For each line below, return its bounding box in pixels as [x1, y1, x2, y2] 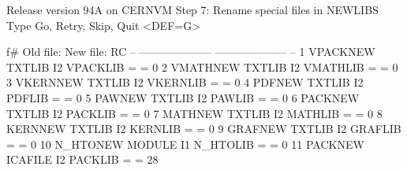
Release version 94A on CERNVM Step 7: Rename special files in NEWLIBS [6, 2, 379, 17]
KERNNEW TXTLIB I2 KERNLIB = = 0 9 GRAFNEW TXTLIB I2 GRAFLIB [6, 120, 401, 137]
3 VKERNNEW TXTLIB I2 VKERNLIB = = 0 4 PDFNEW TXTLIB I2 [6, 74, 364, 91]
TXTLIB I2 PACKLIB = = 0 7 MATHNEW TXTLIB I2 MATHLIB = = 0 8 [6, 105, 383, 121]
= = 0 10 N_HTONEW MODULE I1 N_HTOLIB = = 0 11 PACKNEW [6, 135, 364, 152]
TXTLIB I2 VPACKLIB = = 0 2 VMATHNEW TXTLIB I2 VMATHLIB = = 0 [6, 58, 398, 75]
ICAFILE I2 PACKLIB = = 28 [6, 151, 159, 168]
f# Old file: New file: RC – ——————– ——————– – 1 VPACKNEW [6, 43, 375, 60]
